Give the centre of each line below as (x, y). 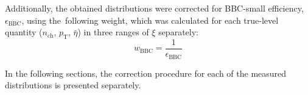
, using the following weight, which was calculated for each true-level (150, 20)
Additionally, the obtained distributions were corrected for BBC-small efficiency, (154, 8)
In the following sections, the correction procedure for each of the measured (146, 73)
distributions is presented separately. (73, 85)
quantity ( (24, 32)
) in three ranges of (113, 32)
